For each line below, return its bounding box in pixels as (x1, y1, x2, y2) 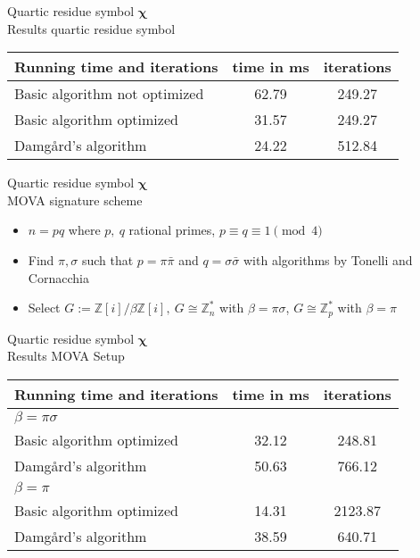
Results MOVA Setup (7, 346, 125, 365)
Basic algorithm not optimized (14, 83, 204, 104)
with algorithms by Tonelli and (243, 250, 413, 269)
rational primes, (128, 221, 216, 239)
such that (81, 250, 134, 269)
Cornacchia (28, 268, 89, 287)
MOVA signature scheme (7, 190, 143, 209)
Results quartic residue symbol (7, 19, 176, 37)
